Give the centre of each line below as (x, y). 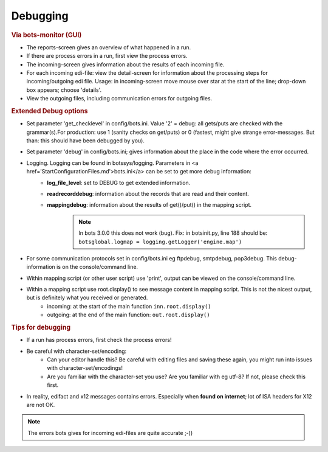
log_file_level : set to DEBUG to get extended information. (119, 183)
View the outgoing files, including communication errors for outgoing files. (119, 99)
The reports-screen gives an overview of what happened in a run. (109, 47)
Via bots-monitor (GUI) (46, 35)
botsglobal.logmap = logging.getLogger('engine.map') (160, 242)
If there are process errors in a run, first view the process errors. (107, 56)
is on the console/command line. (97, 267)
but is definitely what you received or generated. (87, 297)
